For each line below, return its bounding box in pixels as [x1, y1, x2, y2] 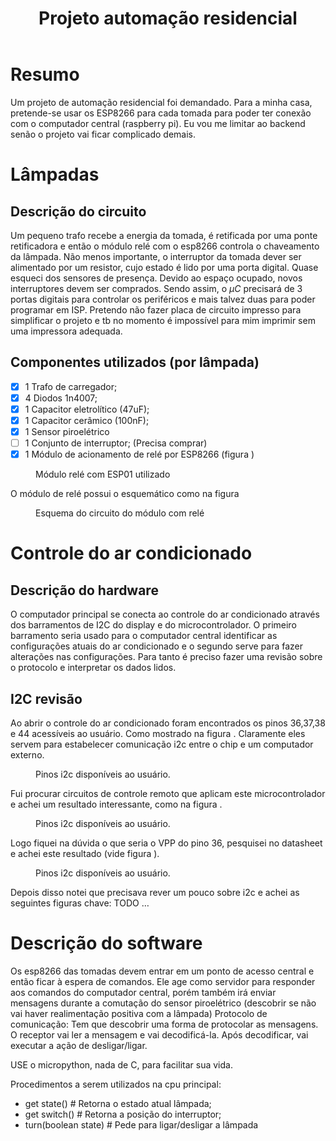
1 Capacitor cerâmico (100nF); [24, 414, 150, 426]
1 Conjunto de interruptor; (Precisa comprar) [24, 437, 208, 449]
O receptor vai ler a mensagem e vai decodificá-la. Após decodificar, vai [10, 1028, 309, 1041]
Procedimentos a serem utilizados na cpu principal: [10, 1078, 222, 1090]
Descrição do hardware [10, 582, 159, 599]
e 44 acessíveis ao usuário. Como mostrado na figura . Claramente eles [10, 728, 306, 739]
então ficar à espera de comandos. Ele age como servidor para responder [10, 975, 316, 987]
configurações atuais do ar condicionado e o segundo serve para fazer [10, 640, 304, 652]
